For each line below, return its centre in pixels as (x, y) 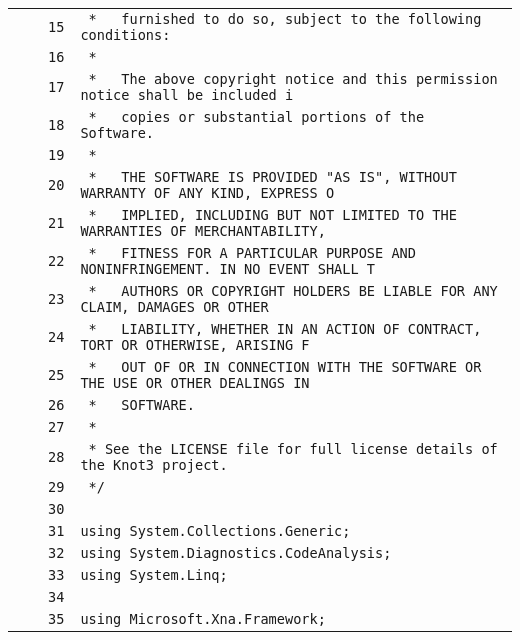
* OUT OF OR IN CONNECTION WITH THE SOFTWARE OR (285, 367)
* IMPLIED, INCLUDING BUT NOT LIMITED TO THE (272, 215)
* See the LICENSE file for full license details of (293, 449)
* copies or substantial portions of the (256, 117)
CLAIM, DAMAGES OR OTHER (174, 307)
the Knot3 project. (154, 465)
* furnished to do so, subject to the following (285, 19)
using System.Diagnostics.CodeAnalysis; (236, 553)
